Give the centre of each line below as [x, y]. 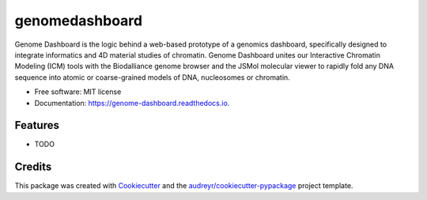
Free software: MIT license [78, 92]
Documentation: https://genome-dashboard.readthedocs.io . [132, 103]
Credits [33, 167]
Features [37, 125]
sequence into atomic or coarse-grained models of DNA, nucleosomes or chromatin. [152, 77]
